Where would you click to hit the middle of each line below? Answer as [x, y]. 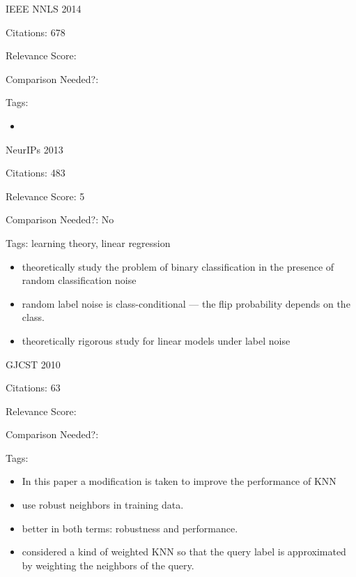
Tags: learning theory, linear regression [88, 242]
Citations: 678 [36, 32]
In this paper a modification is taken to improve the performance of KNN [179, 481]
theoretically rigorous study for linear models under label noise [156, 340]
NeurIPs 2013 [34, 149]
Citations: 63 [33, 388]
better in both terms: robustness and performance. [130, 528]
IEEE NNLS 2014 [44, 8]
